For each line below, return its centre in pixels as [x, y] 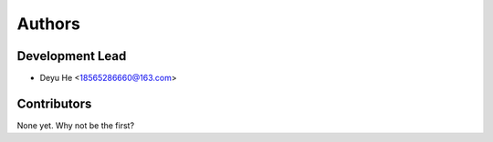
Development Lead [72, 56]
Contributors [54, 103]
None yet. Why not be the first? [76, 125]
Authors [49, 24]
